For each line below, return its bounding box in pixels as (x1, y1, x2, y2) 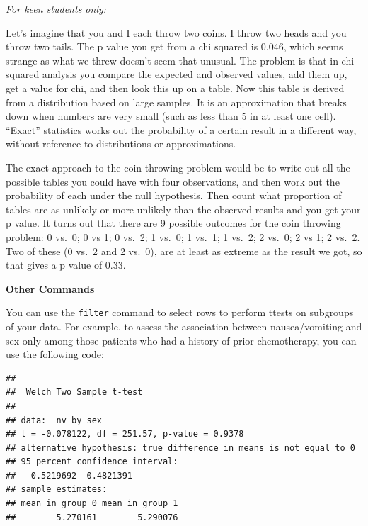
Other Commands (6, 281, 95, 296)
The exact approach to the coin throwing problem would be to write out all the (6, 160, 350, 174)
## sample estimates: (6, 484, 108, 495)
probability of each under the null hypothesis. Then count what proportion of (6, 188, 342, 203)
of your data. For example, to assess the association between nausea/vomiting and (6, 318, 362, 333)
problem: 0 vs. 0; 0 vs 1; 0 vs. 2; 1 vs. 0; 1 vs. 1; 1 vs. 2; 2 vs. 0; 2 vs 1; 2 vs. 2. (6, 229, 360, 244)
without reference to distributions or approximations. (6, 136, 236, 151)
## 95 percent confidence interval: (6, 457, 178, 467)
